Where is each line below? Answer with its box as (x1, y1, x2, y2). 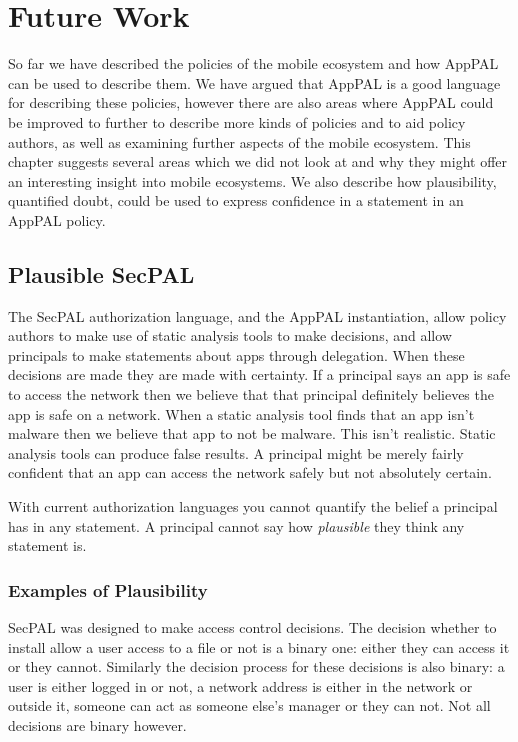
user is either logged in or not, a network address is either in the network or (8, 675, 473, 696)
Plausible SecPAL (8, 258, 195, 289)
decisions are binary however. (8, 714, 187, 735)
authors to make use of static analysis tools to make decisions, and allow (8, 325, 452, 346)
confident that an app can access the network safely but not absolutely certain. (8, 462, 492, 483)
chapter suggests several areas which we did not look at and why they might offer (8, 151, 508, 172)
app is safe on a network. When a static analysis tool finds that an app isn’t (8, 403, 475, 424)
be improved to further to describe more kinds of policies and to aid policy (8, 111, 466, 132)
